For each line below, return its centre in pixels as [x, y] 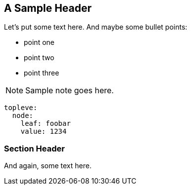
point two [39, 58]
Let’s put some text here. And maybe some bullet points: [96, 27]
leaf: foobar [46, 124]
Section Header [34, 148]
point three [42, 73]
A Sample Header [48, 8]
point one [39, 42]
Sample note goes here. [70, 91]
